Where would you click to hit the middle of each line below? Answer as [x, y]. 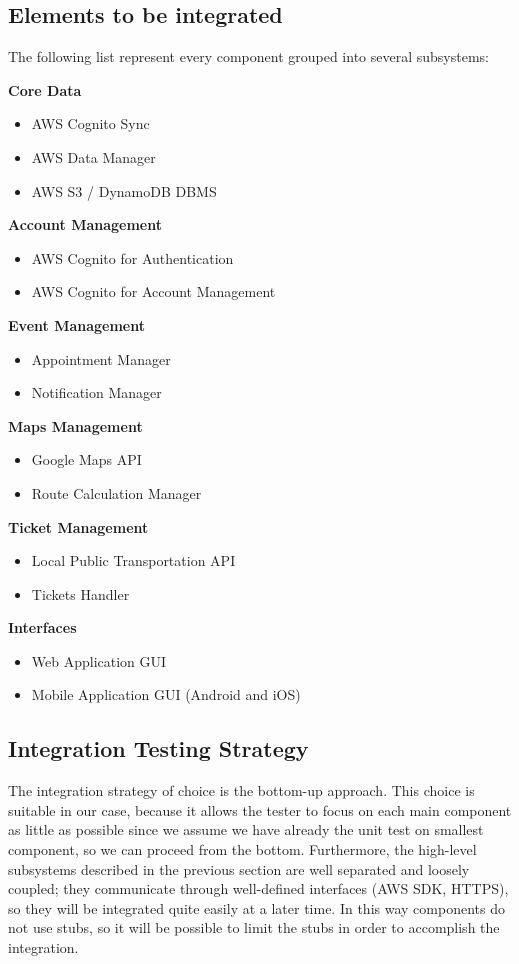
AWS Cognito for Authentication [132, 257]
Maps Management [75, 425]
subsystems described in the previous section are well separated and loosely [239, 868]
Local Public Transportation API [133, 560]
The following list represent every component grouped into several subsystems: [248, 56]
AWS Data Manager [93, 156]
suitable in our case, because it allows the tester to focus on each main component [260, 809]
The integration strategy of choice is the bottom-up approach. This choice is [241, 790]
